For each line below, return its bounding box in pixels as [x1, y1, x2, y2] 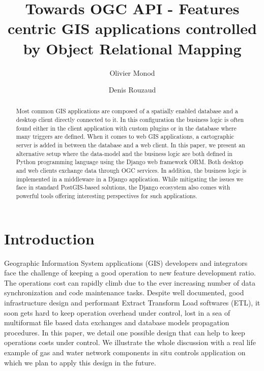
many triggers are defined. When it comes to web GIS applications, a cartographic [16, 132, 234, 141]
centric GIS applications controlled [8, 18, 257, 39]
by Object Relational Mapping [23, 38, 242, 58]
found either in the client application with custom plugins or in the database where [16, 123, 237, 132]
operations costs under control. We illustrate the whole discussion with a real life [4, 337, 256, 348]
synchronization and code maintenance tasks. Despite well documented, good [4, 287, 244, 298]
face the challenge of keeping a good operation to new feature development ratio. [4, 267, 256, 278]
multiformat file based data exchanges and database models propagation [4, 317, 229, 328]
